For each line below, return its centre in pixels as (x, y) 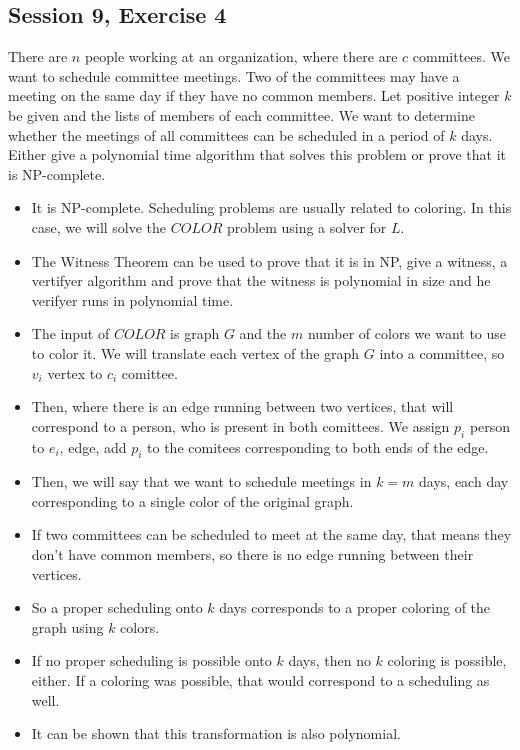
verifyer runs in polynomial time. (132, 299)
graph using (67, 626)
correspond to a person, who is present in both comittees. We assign (240, 425)
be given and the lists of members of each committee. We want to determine (241, 114)
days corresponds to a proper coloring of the (355, 607)
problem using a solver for (306, 226)
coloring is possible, (447, 660)
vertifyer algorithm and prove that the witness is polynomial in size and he (261, 280)
